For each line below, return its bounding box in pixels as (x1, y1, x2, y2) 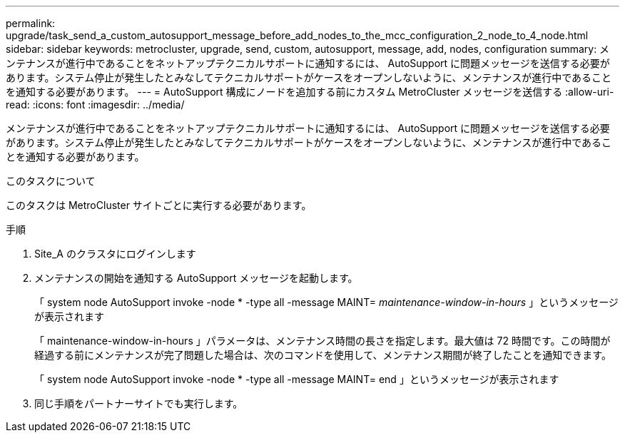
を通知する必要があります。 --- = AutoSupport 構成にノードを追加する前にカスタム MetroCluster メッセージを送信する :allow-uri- (6, 86, 614, 98)
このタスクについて (6, 175, 96, 187)
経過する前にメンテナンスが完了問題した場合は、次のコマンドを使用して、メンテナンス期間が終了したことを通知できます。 (34, 349, 611, 361)
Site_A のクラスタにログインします (34, 248, 196, 260)
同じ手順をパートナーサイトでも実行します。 (34, 397, 243, 409)
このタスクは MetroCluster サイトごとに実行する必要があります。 (6, 199, 312, 211)
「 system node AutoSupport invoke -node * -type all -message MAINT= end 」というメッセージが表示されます (34, 373, 559, 385)
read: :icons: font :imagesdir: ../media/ (6, 98, 185, 111)
